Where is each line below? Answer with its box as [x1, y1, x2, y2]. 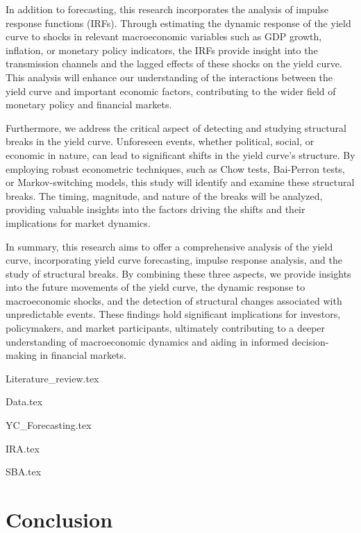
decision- [292, 334, 329, 348]
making [6, 348, 37, 362]
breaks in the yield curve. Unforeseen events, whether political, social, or [6, 134, 314, 149]
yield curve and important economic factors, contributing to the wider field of [6, 83, 336, 98]
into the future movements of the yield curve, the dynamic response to [6, 280, 305, 294]
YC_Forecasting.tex [6, 418, 92, 432]
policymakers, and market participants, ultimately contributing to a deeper [6, 321, 326, 335]
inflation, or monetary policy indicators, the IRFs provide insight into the [6, 42, 318, 57]
